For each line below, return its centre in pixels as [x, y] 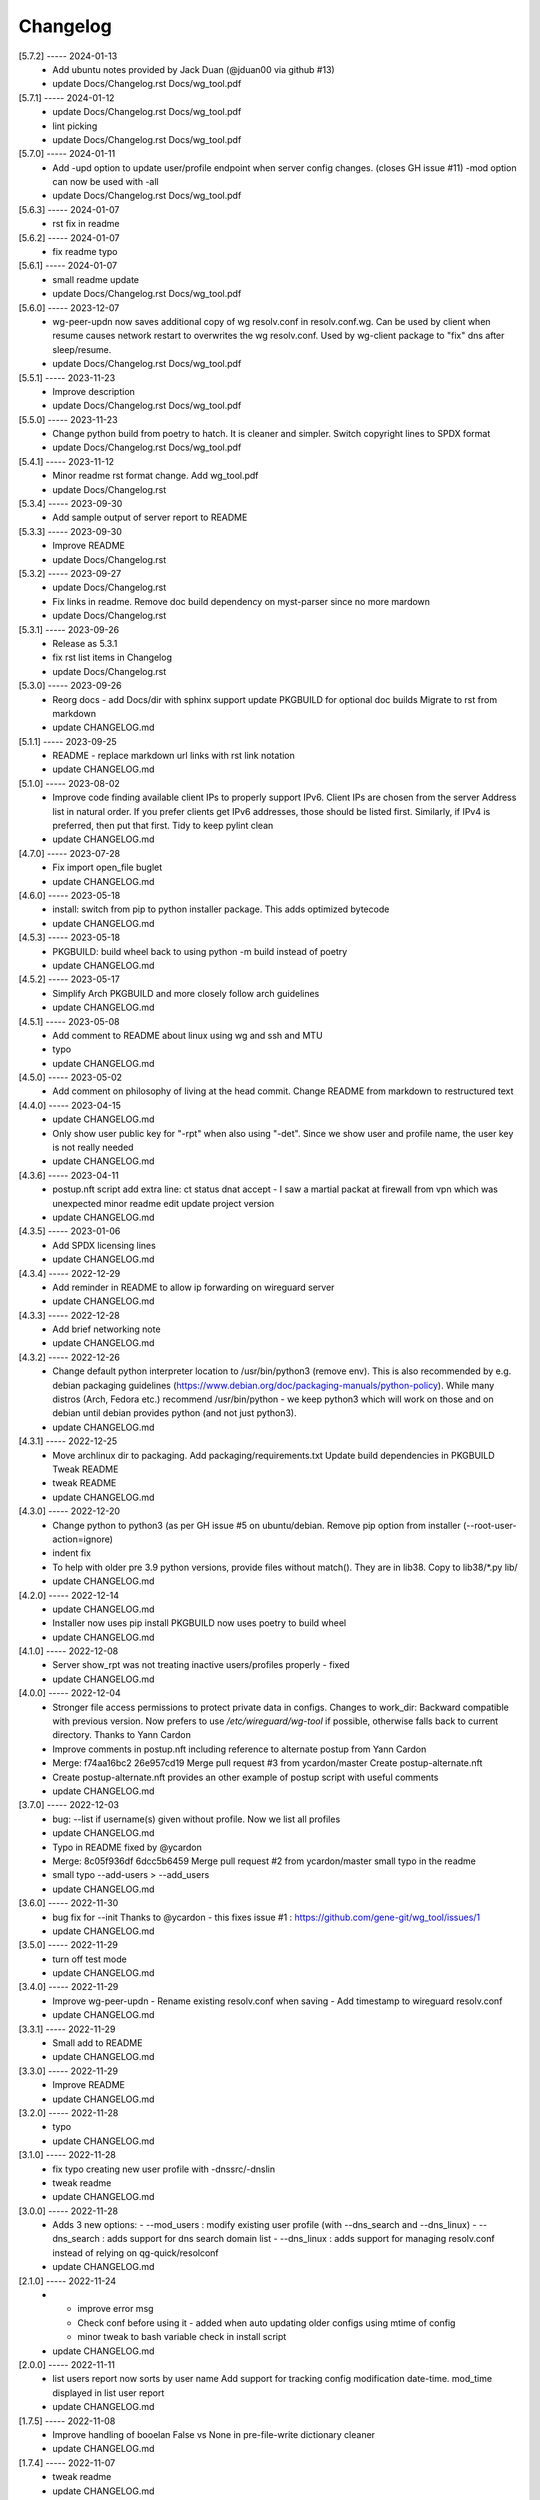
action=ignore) [83, 1539]
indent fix [72, 1553]
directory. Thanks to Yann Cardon [122, 1735]
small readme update [96, 279]
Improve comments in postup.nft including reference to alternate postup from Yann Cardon [239, 1749]
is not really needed [93, 1147]
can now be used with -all [105, 182]
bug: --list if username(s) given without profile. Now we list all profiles [196, 1819]
